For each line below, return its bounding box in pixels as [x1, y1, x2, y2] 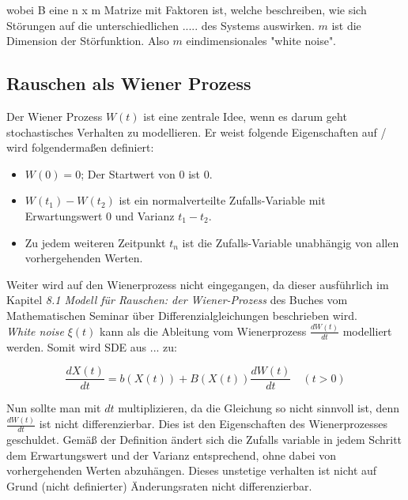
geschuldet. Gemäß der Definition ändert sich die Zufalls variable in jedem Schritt [6, 431, 402, 448]
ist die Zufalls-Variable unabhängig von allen [182, 234, 399, 250]
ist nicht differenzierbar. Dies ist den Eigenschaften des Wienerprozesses [39, 415, 387, 432]
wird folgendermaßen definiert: [6, 139, 154, 156]
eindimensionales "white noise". [186, 32, 337, 49]
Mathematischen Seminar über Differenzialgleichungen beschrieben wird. [6, 306, 357, 323]
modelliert [342, 322, 392, 339]
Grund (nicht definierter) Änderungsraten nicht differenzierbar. [6, 477, 312, 494]
